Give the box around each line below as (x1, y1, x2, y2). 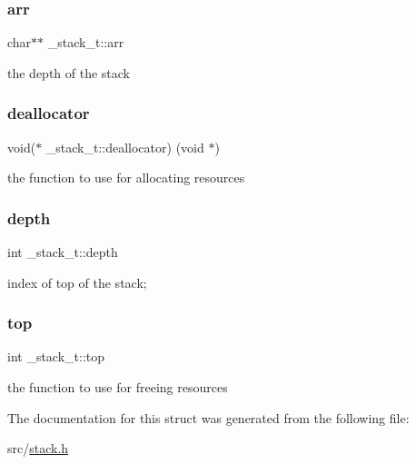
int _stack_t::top (7, 347, 105, 366)
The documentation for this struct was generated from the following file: (7, 408, 410, 427)
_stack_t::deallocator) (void (45, 137, 204, 156)
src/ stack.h (7, 439, 69, 458)
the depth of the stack (7, 63, 131, 82)
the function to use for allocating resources (7, 168, 245, 187)
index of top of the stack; (7, 272, 147, 291)
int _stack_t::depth (7, 242, 118, 262)
